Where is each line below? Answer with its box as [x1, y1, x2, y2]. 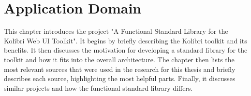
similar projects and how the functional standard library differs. [4, 82, 193, 93]
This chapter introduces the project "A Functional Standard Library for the [4, 26, 228, 36]
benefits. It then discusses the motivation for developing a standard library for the [4, 45, 248, 55]
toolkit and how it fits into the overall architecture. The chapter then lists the [4, 54, 235, 64]
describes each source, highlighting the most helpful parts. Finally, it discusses [4, 73, 236, 83]
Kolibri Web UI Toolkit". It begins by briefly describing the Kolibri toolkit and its [4, 35, 247, 45]
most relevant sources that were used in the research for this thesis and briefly [4, 64, 236, 74]
